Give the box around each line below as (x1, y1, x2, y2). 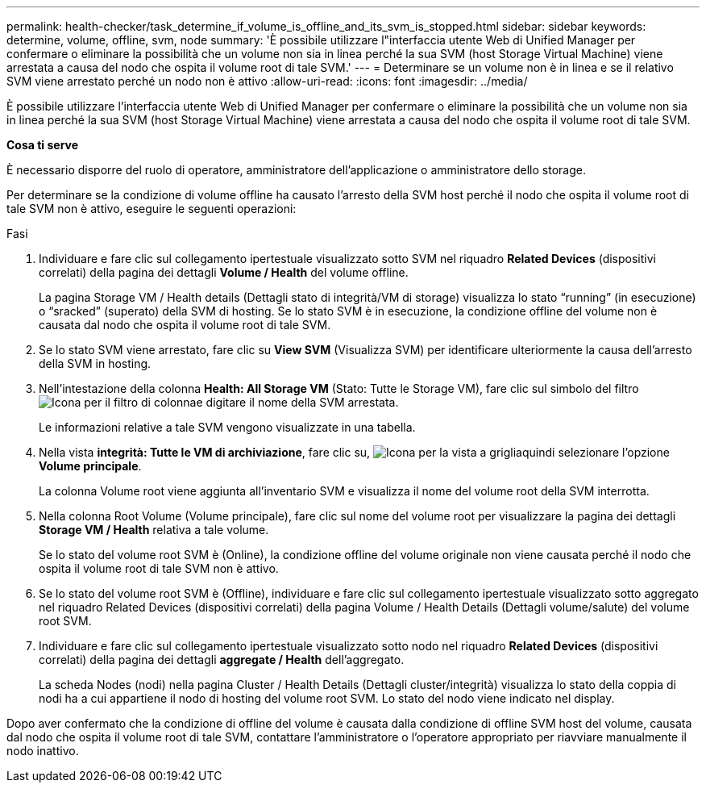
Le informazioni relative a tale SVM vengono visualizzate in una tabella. (39, 420, 416, 434)
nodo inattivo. (6, 744, 79, 758)
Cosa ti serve (6, 138, 79, 152)
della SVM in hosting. (39, 357, 152, 370)
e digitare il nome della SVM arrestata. (196, 395, 399, 409)
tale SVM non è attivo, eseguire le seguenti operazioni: (6, 202, 297, 215)
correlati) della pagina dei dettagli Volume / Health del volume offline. (39, 265, 409, 279)
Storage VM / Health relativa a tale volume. (39, 523, 269, 536)
